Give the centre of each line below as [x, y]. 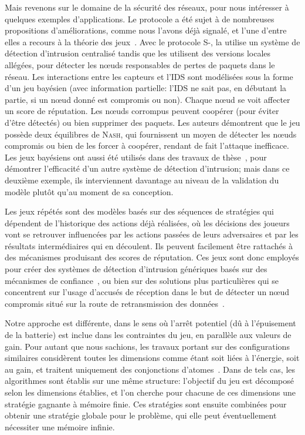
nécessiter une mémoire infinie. [60, 426]
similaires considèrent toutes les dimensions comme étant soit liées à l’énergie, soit [152, 358]
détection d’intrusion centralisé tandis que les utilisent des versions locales [138, 53]
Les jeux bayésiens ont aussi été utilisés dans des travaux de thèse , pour [136, 157]
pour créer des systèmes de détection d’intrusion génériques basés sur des [136, 269]
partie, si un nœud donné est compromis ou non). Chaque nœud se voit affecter [148, 99]
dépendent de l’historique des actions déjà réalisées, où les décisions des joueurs [147, 222]
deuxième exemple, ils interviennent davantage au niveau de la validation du [142, 180]
